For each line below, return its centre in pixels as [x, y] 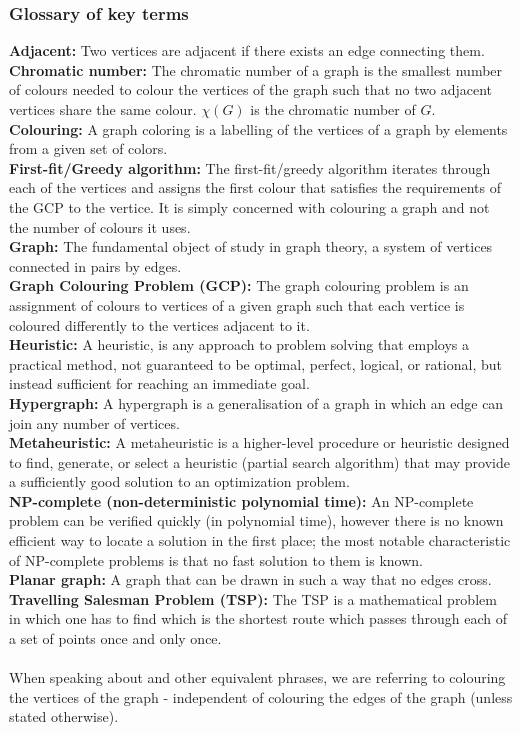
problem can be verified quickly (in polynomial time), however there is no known [256, 520]
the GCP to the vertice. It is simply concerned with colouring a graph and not [249, 206]
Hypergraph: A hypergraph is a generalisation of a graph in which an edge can [256, 402]
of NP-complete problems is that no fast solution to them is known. [216, 559]
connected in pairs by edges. [95, 265]
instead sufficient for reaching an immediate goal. [159, 383]
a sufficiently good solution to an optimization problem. [179, 481]
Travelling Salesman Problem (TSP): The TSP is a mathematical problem [253, 598]
